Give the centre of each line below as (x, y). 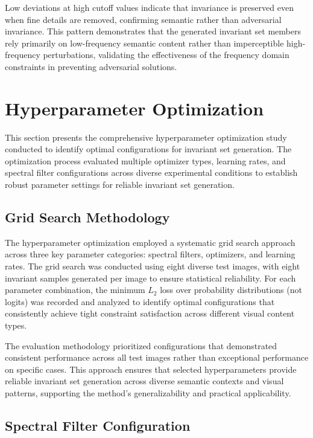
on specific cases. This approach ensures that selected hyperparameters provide (151, 369)
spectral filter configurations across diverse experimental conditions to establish (151, 172)
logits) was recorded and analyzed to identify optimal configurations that (140, 301)
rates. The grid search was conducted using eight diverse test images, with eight (153, 266)
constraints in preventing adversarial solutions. (91, 66)
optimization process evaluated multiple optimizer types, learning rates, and (145, 160)
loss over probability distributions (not (231, 290)
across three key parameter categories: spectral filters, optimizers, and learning (150, 254)
